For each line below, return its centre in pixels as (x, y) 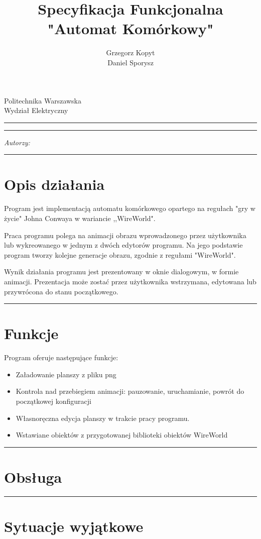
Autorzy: (17, 142)
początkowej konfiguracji (53, 401)
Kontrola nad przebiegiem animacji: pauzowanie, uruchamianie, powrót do (130, 391)
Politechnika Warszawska (43, 100)
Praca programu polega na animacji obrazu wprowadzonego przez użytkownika (125, 235)
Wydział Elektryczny (36, 110)
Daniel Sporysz (130, 62)
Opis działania (54, 184)
